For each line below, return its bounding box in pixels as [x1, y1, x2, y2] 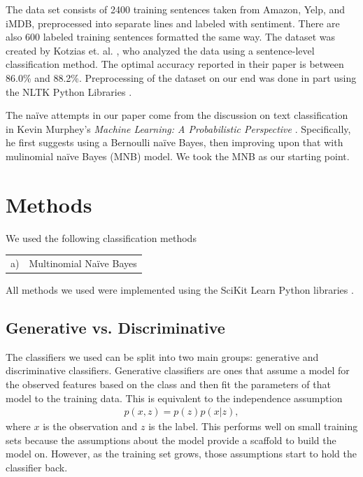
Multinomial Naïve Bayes [29, 256, 137, 270]
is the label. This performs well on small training [148, 419, 358, 434]
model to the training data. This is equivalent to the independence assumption [6, 390, 343, 405]
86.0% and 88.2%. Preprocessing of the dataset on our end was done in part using [6, 70, 357, 85]
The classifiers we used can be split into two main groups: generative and [6, 349, 319, 364]
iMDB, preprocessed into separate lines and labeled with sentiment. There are [6, 15, 340, 30]
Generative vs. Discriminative [6, 317, 225, 339]
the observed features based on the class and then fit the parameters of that [6, 377, 331, 392]
